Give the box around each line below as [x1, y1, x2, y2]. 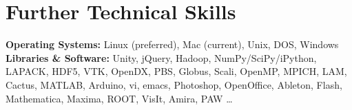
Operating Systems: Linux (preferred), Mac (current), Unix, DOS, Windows [6, 37, 339, 52]
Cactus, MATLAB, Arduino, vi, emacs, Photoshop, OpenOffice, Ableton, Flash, [6, 77, 342, 91]
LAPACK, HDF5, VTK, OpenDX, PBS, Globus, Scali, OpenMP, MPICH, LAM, [6, 64, 347, 78]
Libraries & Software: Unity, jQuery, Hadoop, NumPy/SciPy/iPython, [6, 50, 317, 65]
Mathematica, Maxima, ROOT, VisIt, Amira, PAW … [6, 91, 233, 105]
